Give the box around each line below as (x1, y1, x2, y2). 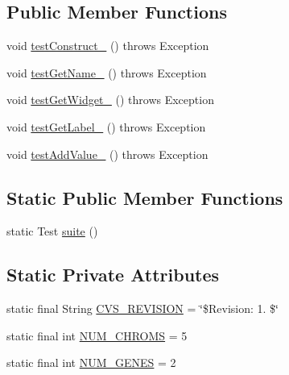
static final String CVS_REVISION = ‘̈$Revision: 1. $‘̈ (6, 300, 279, 317)
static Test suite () (6, 223, 98, 240)
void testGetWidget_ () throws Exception (6, 91, 214, 108)
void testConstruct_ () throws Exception (6, 37, 209, 54)
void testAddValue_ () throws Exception (6, 145, 208, 162)
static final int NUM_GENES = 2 (6, 354, 176, 371)
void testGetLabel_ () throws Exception (6, 118, 206, 135)
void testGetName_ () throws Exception (6, 64, 207, 81)
